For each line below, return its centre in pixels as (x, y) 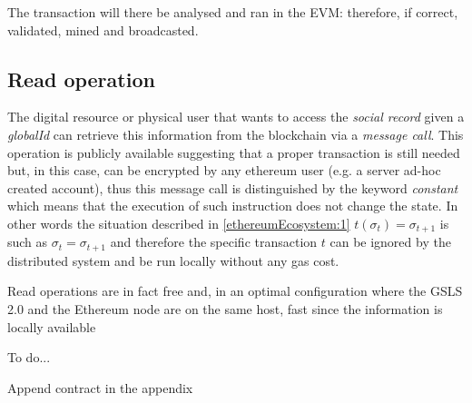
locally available (52, 326)
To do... (29, 357)
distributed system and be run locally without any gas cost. (173, 260)
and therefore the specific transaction (214, 242)
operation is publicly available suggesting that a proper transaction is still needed (234, 152)
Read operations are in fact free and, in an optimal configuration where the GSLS (235, 291)
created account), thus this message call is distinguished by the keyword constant (233, 187)
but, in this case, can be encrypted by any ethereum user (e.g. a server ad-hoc (224, 170)
